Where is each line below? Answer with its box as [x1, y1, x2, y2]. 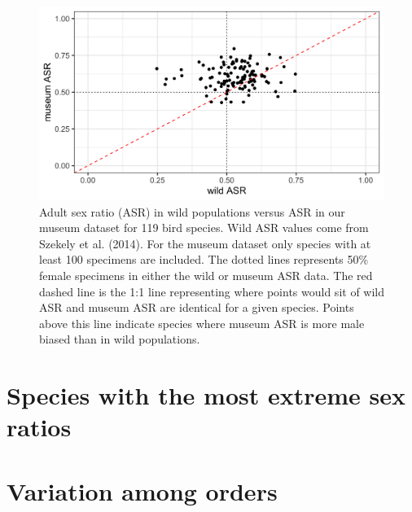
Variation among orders [7, 474, 278, 507]
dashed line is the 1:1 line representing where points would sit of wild [39, 282, 385, 300]
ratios [7, 410, 72, 444]
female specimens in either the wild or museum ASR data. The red [39, 267, 373, 284]
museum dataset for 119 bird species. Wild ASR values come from [39, 219, 369, 236]
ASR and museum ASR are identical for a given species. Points [39, 299, 354, 316]
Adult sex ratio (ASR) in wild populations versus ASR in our [39, 203, 345, 220]
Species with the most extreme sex [7, 379, 406, 412]
